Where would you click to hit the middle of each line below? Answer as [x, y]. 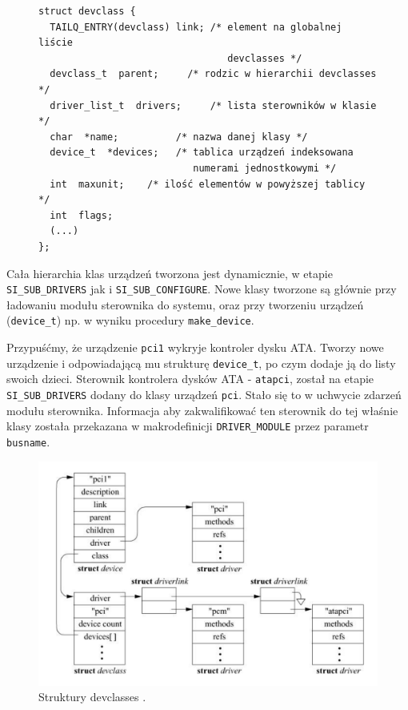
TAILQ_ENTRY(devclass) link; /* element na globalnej [196, 27]
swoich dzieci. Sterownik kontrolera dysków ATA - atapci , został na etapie [190, 379]
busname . [28, 441]
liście [56, 43]
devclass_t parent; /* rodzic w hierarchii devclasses [213, 74]
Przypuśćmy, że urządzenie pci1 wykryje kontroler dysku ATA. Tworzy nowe [195, 347]
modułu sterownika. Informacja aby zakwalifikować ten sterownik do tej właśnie [202, 410]
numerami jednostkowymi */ [265, 168]
